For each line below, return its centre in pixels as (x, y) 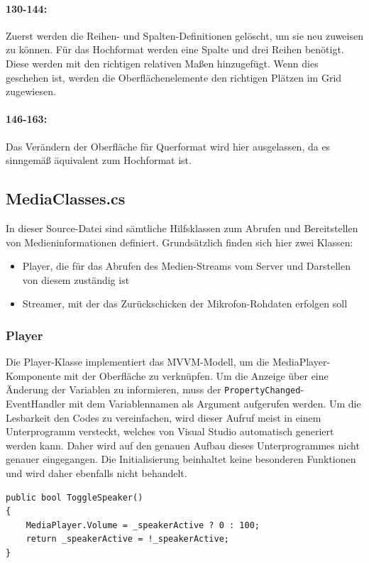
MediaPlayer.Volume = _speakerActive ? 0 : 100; (143, 525)
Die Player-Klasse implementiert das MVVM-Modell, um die (138, 362)
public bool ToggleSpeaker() (75, 497)
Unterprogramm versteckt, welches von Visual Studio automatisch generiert (170, 431)
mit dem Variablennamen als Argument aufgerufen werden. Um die (215, 403)
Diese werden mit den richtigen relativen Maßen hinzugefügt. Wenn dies (162, 63)
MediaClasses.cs (66, 198)
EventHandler (36, 403)
